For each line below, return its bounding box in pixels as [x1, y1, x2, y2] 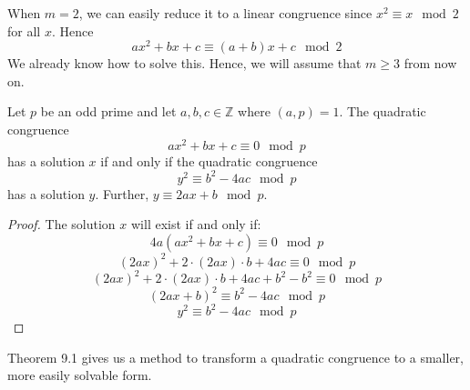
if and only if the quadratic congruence [100, 151, 318, 170]
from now [404, 54, 457, 73]
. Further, [95, 184, 149, 203]
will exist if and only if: [130, 215, 261, 234]
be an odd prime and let [40, 102, 177, 121]
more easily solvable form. [7, 365, 152, 385]
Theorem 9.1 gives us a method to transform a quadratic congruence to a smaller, [7, 347, 465, 366]
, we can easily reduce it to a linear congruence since [78, 4, 373, 22]
